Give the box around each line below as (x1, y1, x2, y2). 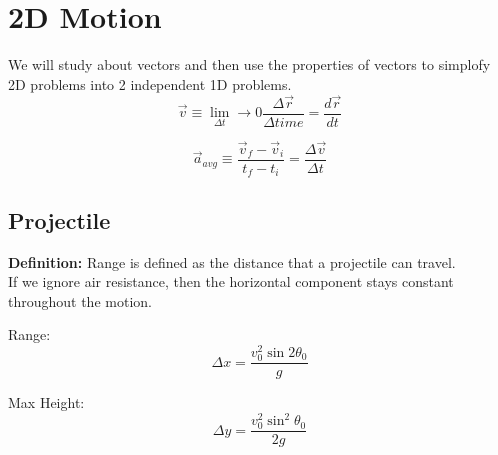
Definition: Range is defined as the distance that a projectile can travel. (8, 251, 456, 272)
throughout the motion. (8, 290, 152, 311)
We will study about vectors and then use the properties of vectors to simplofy (8, 54, 491, 75)
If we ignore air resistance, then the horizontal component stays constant (8, 271, 454, 292)
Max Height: (8, 392, 85, 413)
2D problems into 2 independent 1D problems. (8, 73, 292, 94)
